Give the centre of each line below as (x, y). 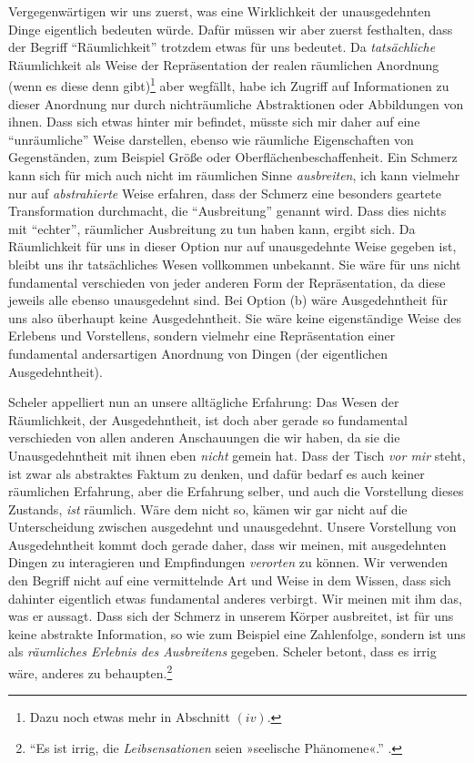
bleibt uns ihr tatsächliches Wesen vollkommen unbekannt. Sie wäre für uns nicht (235, 264)
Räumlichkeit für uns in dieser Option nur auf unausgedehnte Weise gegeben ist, (232, 246)
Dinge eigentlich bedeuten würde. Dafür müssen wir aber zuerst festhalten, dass (231, 29)
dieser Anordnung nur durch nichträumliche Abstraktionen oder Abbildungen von (236, 103)
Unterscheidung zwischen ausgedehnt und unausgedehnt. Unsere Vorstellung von (232, 527)
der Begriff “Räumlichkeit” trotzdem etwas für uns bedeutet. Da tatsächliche (222, 47)
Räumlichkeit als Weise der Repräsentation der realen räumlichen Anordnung (224, 64)
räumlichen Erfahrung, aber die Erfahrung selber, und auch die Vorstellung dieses (236, 491)
